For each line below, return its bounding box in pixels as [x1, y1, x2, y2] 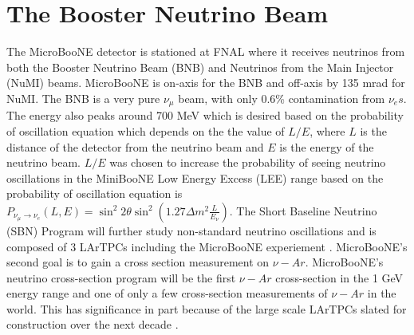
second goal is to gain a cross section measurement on [6, 254, 270, 270]
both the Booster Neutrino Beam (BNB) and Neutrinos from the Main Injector [6, 58, 394, 75]
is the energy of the [279, 138, 374, 155]
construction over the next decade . [6, 316, 179, 333]
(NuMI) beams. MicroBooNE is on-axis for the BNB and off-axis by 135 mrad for [6, 74, 405, 91]
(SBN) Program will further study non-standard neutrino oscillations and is [6, 222, 377, 238]
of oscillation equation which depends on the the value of [6, 122, 285, 139]
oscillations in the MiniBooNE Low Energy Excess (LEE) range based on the [6, 169, 384, 186]
